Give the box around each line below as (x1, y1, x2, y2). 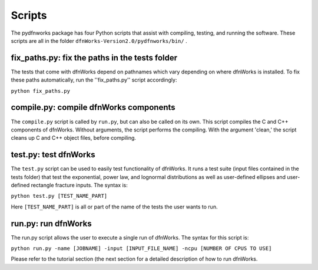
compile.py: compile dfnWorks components (11, 103, 176, 113)
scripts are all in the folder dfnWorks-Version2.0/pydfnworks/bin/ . (11, 37, 188, 44)
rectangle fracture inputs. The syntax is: (31, 182, 128, 188)
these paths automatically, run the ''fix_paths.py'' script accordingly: (11, 76, 177, 83)
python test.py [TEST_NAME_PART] (11, 193, 108, 200)
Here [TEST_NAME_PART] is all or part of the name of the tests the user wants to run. (11, 203, 218, 210)
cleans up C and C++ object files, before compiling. (11, 134, 137, 141)
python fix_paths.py (11, 87, 71, 94)
